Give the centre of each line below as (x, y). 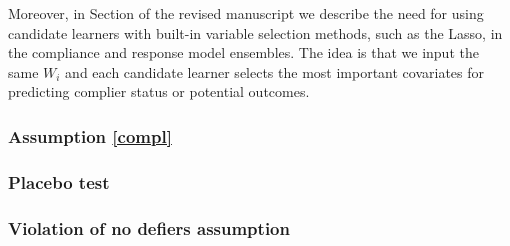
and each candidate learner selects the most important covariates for (275, 71)
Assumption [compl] (90, 135)
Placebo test (59, 181)
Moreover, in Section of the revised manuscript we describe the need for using (246, 13)
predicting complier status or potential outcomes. (159, 91)
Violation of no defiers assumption (149, 227)
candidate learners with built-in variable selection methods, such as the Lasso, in (255, 32)
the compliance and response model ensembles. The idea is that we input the (243, 52)
